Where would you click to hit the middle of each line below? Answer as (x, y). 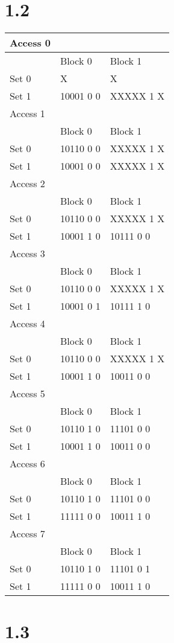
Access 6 (27, 464)
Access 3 (27, 254)
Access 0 (30, 43)
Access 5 (27, 394)
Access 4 (27, 324)
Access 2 (27, 184)
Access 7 (27, 534)
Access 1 (27, 114)
